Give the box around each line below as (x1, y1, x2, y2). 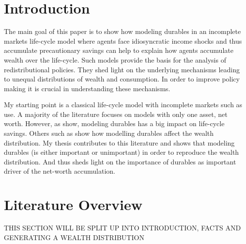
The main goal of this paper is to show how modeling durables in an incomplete (4, 26, 241, 36)
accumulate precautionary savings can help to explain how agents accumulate (4, 45, 233, 55)
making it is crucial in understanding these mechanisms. (4, 83, 170, 93)
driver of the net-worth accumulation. (4, 166, 115, 176)
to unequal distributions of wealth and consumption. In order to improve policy (4, 74, 240, 84)
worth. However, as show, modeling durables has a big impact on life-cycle (4, 118, 225, 129)
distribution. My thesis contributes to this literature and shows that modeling (4, 137, 235, 147)
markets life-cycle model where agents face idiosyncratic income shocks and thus (4, 35, 242, 46)
